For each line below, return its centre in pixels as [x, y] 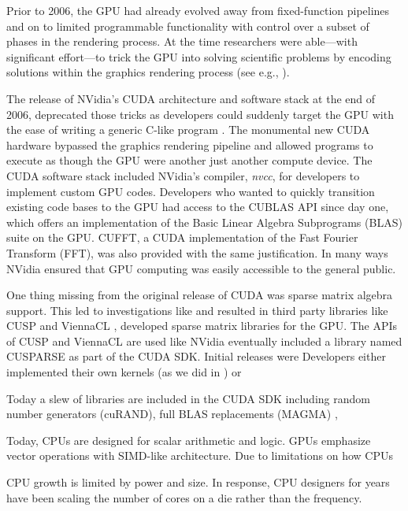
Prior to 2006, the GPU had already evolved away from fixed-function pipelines [198, 10]
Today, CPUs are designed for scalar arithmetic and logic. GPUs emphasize [189, 440]
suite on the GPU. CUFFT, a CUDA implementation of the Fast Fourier [182, 237]
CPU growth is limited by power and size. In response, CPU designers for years [198, 482]
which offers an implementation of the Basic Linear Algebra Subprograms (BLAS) [204, 222]
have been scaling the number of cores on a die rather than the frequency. [184, 497]
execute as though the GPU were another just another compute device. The [189, 160]
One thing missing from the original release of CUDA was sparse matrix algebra [200, 295]
